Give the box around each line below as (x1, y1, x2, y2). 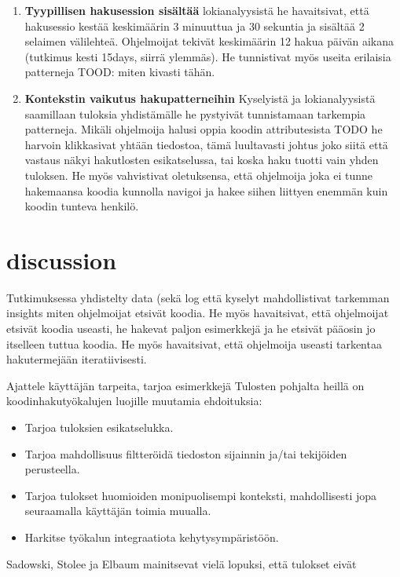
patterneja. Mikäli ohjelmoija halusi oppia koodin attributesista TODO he (24, 121, 383, 137)
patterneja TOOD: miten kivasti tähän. (24, 64, 215, 80)
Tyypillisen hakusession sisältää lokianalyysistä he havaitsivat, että (24, 2, 369, 18)
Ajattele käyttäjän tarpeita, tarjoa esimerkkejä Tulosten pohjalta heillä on (6, 377, 365, 393)
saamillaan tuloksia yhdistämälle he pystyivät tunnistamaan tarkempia (24, 105, 366, 122)
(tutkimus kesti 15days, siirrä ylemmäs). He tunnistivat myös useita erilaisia (24, 48, 391, 64)
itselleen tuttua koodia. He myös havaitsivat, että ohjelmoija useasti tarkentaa (6, 335, 382, 352)
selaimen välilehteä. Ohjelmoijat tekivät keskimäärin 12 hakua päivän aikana (24, 33, 394, 49)
